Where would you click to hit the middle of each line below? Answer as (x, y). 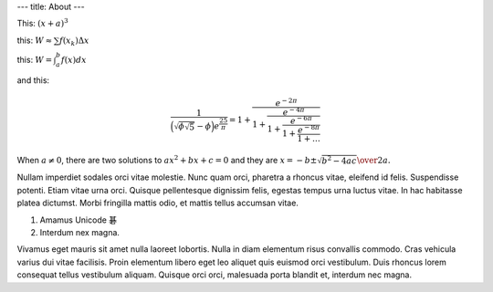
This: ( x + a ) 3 (42, 23)
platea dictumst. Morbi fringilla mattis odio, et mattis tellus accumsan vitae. (157, 203)
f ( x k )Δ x (74, 41)
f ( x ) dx (73, 60)
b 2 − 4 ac (339, 160)
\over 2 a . (374, 161)
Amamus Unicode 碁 (79, 220)
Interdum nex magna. (80, 233)
